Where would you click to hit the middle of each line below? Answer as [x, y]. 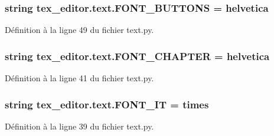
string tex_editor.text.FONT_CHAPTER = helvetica [137, 56]
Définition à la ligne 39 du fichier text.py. [79, 126]
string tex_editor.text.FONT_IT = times [107, 104]
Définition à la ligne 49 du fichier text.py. [79, 30]
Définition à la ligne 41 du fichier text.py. [79, 78]
